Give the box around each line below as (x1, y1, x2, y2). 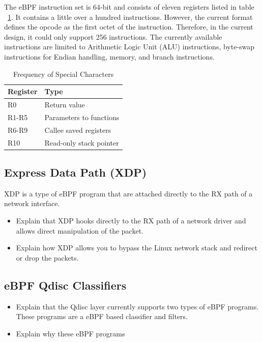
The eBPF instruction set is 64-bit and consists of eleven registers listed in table (4, 2, 254, 12)
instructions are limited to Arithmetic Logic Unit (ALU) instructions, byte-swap (4, 41, 255, 52)
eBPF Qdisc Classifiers (4, 277, 127, 293)
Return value (44, 99, 85, 109)
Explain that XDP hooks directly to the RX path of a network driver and (16, 215, 246, 226)
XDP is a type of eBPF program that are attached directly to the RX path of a (4, 188, 253, 198)
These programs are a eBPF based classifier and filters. (16, 311, 188, 322)
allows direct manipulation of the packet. (16, 225, 143, 236)
